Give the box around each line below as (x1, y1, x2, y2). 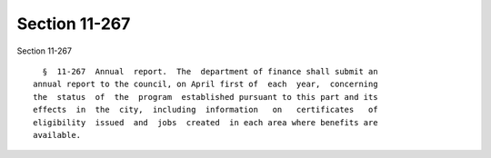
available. (33, 130, 82, 140)
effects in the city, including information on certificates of (33, 104, 378, 115)
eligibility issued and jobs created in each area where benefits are (33, 117, 378, 127)
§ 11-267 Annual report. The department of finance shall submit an (42, 66, 378, 76)
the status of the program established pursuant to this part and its (33, 92, 378, 102)
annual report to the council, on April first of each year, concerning (33, 79, 378, 90)
